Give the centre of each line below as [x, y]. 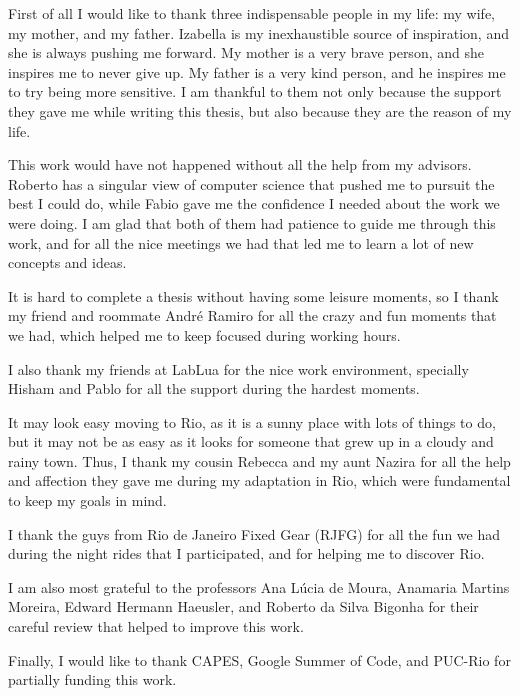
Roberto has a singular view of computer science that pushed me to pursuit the [251, 183]
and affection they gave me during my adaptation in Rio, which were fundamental [259, 480]
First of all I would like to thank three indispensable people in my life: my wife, [252, 13]
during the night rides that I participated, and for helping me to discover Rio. [246, 553]
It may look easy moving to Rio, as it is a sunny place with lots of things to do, [252, 421]
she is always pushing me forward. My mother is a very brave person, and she [246, 52]
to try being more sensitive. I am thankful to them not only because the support [255, 91]
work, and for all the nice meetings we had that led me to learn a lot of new [241, 242]
